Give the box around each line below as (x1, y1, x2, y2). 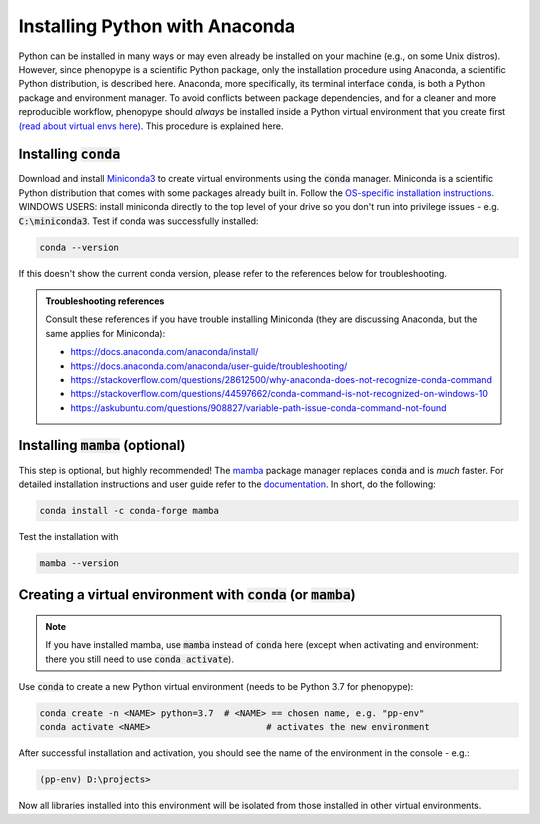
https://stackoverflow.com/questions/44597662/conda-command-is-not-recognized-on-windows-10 (70, 388, 489, 400)
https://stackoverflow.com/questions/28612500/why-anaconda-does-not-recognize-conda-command (70, 373, 492, 385)
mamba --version (39, 557, 120, 569)
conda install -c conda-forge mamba (39, 505, 220, 516)
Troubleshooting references (45, 295, 165, 307)
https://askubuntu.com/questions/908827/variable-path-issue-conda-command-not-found (70, 401, 447, 414)
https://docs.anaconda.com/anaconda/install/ (70, 346, 259, 358)
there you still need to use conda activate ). (45, 653, 235, 665)
